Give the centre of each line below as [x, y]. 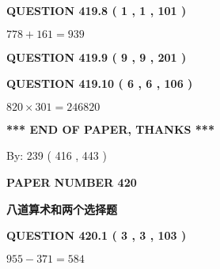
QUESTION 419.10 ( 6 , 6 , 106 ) [100, 83]
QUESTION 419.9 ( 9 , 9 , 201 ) [97, 57]
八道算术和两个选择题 [62, 208]
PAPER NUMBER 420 [72, 182]
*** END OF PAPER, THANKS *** [110, 129]
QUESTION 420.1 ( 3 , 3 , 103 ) [97, 235]
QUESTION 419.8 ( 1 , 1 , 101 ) [97, 10]
